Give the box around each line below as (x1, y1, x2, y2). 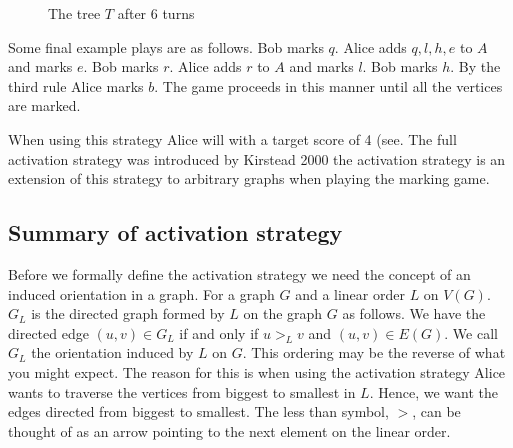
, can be (412, 401, 461, 422)
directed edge (8, 322, 89, 343)
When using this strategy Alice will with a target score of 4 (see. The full (8, 128, 457, 149)
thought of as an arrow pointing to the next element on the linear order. (8, 420, 451, 441)
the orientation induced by (31, 342, 194, 363)
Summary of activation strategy (8, 217, 343, 248)
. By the (450, 56, 501, 77)
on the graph (243, 303, 323, 324)
